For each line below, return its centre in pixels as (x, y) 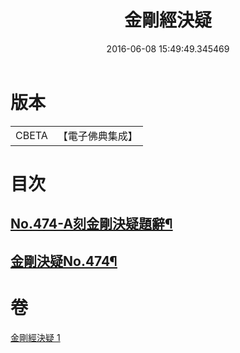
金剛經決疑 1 (35, 337)
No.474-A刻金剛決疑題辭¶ (91, 224)
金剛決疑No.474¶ (64, 261)
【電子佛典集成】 (97, 136)
